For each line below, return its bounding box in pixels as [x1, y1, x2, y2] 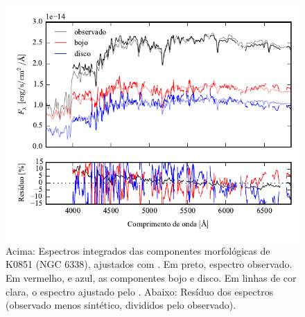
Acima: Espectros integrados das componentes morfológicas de [6, 243, 270, 257]
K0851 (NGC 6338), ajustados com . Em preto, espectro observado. [6, 257, 293, 271]
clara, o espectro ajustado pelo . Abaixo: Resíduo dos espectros [6, 284, 274, 298]
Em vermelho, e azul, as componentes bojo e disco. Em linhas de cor [6, 270, 297, 284]
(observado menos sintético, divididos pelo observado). [6, 298, 236, 312]
